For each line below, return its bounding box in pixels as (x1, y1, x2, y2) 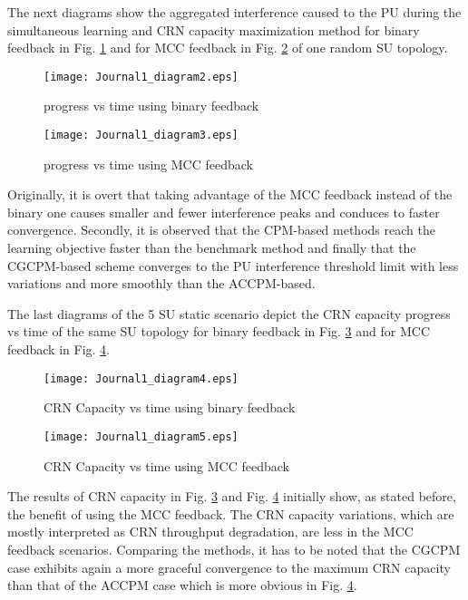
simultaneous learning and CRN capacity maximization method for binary (7, 20, 420, 39)
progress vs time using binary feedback (44, 96, 259, 115)
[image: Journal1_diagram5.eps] (44, 430, 239, 443)
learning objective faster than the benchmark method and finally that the (7, 238, 416, 257)
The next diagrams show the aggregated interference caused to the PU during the (7, 3, 462, 21)
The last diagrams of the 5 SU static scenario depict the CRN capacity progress (7, 304, 451, 323)
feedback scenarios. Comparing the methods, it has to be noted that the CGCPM (7, 539, 461, 558)
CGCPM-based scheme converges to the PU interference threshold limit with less (7, 256, 459, 275)
